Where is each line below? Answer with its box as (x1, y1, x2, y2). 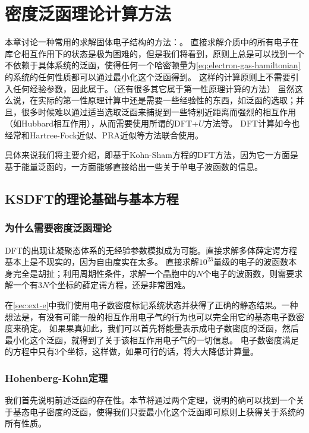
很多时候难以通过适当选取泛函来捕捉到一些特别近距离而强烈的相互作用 (21, 105, 296, 118)
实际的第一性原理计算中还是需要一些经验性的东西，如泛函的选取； (37, 94, 296, 106)
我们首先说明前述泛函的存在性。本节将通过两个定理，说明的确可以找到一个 (5, 394, 296, 406)
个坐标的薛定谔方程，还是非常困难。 (49, 279, 191, 291)
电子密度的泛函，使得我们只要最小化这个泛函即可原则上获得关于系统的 (29, 405, 304, 418)
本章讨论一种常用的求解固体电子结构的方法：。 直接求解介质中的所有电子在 (5, 36, 299, 48)
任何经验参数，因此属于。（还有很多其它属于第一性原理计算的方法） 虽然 (12, 82, 295, 94)
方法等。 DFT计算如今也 (204, 117, 300, 129)
